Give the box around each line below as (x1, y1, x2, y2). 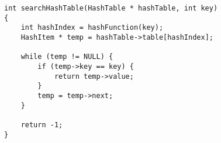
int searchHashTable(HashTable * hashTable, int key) (4, 4, 218, 12)
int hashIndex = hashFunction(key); (20, 23, 164, 32)
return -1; (20, 120, 63, 129)
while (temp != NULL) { (20, 53, 113, 61)
